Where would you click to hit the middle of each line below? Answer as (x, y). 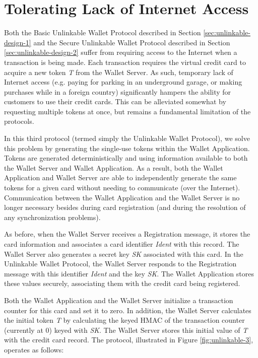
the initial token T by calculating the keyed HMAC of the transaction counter (124, 320)
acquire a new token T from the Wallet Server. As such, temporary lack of (119, 72)
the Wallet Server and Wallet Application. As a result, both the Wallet (114, 167)
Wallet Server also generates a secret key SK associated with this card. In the (124, 254)
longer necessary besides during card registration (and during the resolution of (125, 207)
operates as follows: (34, 349)
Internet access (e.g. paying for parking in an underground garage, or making (123, 82)
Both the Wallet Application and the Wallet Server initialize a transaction (119, 300)
